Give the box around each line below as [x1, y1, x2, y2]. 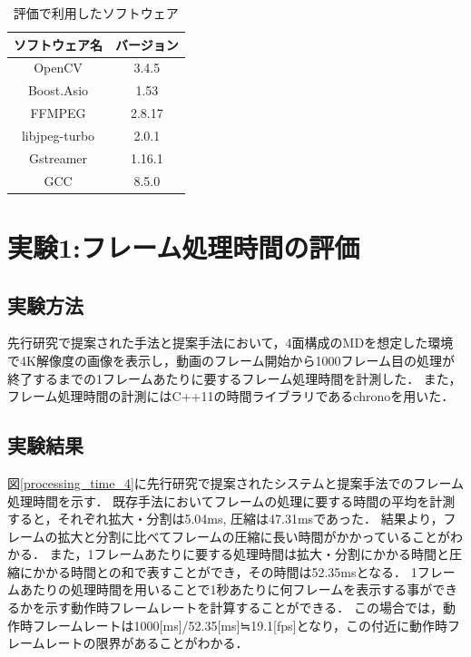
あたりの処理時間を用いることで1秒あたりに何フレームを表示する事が [19, 580, 433, 599]
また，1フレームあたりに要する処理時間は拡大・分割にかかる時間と [49, 544, 449, 564]
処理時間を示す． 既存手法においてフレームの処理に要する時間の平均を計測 [7, 491, 456, 510]
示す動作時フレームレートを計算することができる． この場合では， [44, 598, 443, 617]
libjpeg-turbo [21, 125, 95, 144]
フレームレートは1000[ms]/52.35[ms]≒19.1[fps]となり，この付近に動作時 [32, 615, 447, 634]
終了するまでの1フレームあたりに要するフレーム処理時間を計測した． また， [7, 368, 462, 387]
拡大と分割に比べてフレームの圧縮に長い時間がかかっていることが [57, 526, 450, 545]
